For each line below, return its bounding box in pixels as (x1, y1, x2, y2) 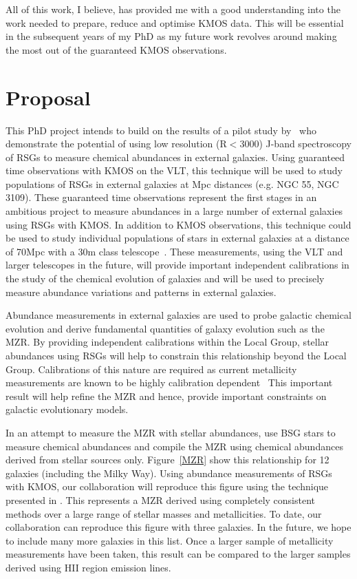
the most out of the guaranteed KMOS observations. (6, 42, 227, 56)
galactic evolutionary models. (6, 402, 129, 417)
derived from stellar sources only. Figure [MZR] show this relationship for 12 (6, 452, 329, 467)
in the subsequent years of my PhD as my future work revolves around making (6, 29, 337, 43)
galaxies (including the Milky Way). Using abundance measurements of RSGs (6, 465, 332, 480)
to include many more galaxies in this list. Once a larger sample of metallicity (6, 533, 334, 547)
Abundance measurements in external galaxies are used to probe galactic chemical (6, 308, 351, 322)
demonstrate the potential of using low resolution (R (6, 136, 227, 151)
